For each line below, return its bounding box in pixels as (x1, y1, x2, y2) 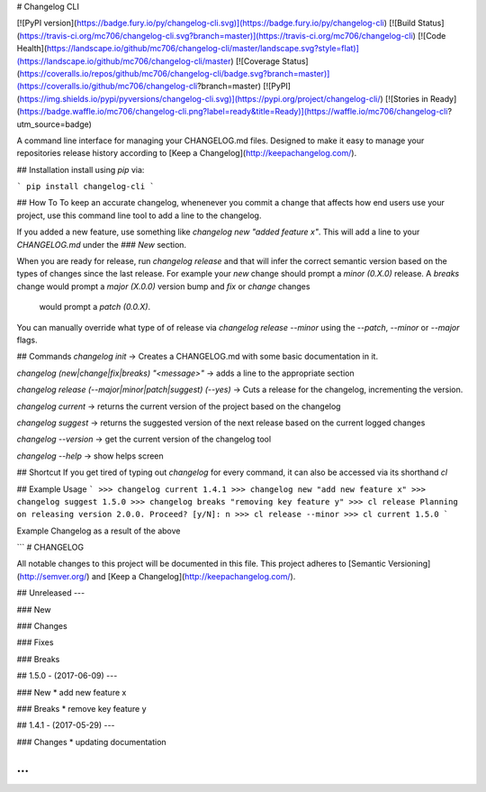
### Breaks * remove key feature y (16, 703, 147, 714)
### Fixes (16, 637, 54, 648)
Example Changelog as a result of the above (16, 525, 181, 536)
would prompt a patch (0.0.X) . (39, 302, 151, 313)
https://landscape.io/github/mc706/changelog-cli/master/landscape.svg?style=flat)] (46, 43, 360, 54)
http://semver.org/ (19, 570, 87, 581)
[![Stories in (385, 93, 429, 104)
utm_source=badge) (16, 118, 92, 130)
